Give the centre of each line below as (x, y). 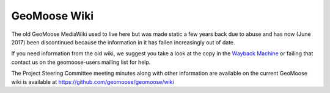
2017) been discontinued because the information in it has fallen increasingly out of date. (123, 42)
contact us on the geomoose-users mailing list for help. (81, 62)
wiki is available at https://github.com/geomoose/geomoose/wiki (93, 81)
